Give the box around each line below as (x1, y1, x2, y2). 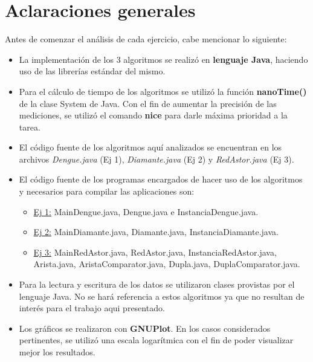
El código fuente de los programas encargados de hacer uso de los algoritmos (19, 173, 303, 186)
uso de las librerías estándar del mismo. (19, 65, 166, 77)
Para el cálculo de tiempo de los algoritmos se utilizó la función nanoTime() (19, 85, 307, 97)
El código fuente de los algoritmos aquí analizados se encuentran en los (19, 141, 282, 154)
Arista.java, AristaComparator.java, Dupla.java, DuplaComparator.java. (33, 257, 300, 270)
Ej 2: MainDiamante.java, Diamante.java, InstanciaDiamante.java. (33, 225, 279, 238)
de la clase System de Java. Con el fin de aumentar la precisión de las (19, 97, 277, 109)
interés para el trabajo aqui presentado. (19, 302, 165, 314)
